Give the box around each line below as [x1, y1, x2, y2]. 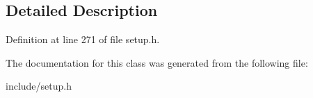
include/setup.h [6, 79, 72, 93]
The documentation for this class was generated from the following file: [6, 55, 308, 70]
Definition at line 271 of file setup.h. [6, 32, 160, 47]
